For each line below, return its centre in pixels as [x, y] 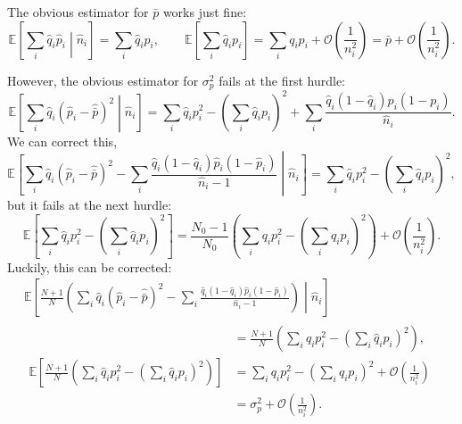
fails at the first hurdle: [282, 80]
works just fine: [205, 12]
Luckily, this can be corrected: [90, 266]
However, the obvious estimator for [103, 80]
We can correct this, [62, 141]
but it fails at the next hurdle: [90, 205]
